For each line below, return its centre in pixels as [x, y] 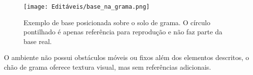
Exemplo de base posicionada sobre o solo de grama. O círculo [117, 22]
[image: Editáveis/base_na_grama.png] [87, 7]
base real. [38, 41]
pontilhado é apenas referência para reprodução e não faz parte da [123, 32]
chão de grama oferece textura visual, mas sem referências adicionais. [108, 67]
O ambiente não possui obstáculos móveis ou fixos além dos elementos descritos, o [126, 57]
